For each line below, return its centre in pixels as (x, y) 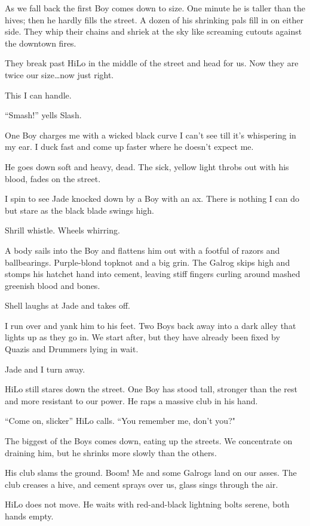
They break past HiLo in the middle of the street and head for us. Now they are (152, 63)
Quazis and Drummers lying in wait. (72, 349)
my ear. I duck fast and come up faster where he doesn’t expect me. (129, 147)
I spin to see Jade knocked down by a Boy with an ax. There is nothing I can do (152, 199)
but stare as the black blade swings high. (80, 210)
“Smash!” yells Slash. (43, 115)
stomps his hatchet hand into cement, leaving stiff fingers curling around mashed (153, 274)
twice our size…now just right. (59, 74)
